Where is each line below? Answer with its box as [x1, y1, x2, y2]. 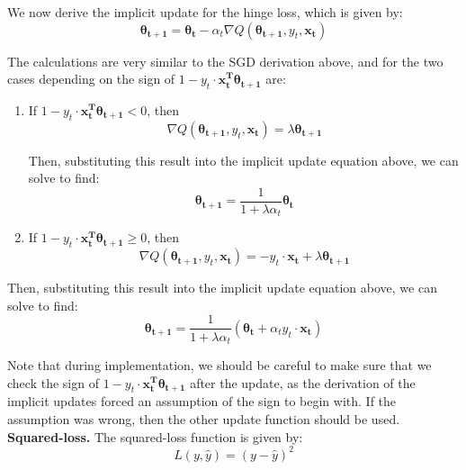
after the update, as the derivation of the [190, 373, 416, 392]
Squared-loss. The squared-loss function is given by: [7, 427, 303, 446]
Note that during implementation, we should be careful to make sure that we [7, 355, 432, 374]
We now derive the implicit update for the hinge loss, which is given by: [7, 3, 403, 21]
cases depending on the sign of [7, 69, 175, 88]
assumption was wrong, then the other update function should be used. [7, 409, 400, 428]
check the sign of [7, 373, 99, 392]
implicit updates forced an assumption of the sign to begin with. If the [7, 392, 397, 411]
